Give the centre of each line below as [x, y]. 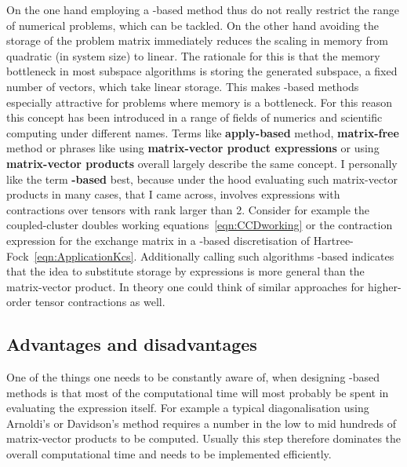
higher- [384, 286]
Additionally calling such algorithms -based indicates [267, 255]
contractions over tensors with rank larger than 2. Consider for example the [188, 209]
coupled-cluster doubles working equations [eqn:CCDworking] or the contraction [200, 225]
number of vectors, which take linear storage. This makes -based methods [183, 86]
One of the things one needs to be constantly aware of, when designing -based [193, 377]
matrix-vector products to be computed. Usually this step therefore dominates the [204, 438]
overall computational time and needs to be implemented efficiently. [169, 454]
